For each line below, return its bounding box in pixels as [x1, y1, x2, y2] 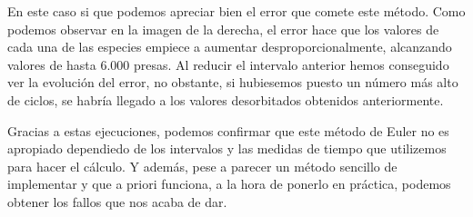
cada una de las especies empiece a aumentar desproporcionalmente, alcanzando [7, 37, 452, 56]
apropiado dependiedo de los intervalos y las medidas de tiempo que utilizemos [7, 139, 447, 158]
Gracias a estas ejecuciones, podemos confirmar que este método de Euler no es [7, 121, 449, 140]
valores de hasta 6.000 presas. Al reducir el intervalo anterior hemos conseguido [7, 54, 449, 74]
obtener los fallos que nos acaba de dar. [7, 192, 227, 211]
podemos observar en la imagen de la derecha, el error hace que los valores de [7, 19, 439, 38]
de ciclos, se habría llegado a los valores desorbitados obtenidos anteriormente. [7, 90, 444, 109]
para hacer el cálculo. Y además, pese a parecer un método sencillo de [7, 156, 398, 175]
